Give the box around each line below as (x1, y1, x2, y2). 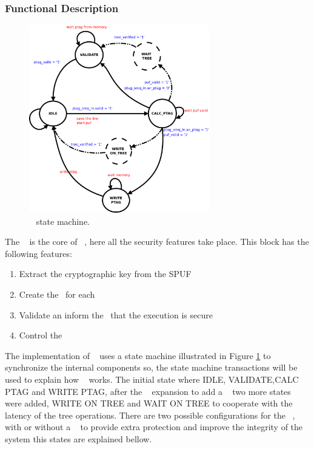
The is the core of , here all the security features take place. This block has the (5, 235, 309, 248)
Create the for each (19, 288, 95, 301)
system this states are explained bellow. (5, 432, 152, 445)
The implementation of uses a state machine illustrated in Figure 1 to (5, 349, 271, 362)
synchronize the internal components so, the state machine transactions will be (5, 361, 298, 374)
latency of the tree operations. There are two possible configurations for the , (5, 408, 295, 421)
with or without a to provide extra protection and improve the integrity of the (5, 420, 303, 433)
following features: (5, 247, 72, 259)
